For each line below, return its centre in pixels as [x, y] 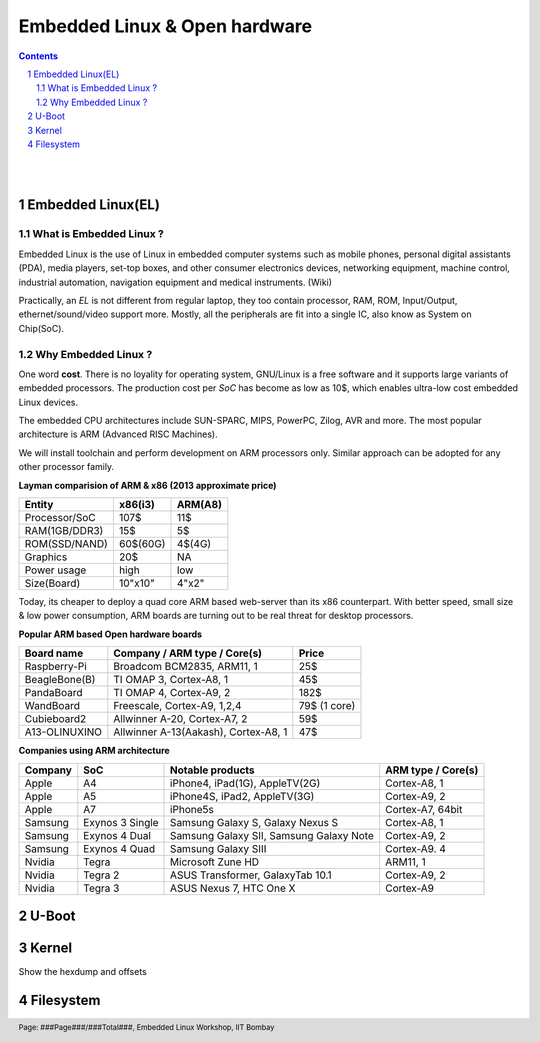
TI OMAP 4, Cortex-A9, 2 [172, 693]
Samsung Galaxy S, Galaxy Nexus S [254, 822]
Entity [39, 505]
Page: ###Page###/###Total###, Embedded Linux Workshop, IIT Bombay [146, 1027]
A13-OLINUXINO [63, 732]
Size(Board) [52, 583]
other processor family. [66, 467]
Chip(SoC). [41, 328]
